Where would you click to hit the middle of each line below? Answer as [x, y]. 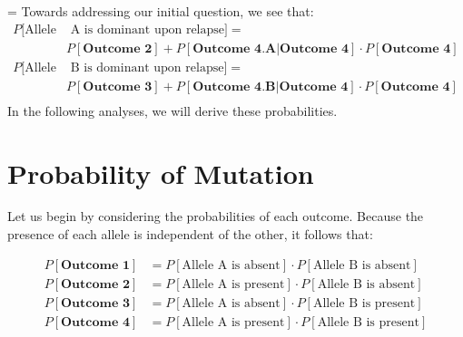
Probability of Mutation [161, 173]
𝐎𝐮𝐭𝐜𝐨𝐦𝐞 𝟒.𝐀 [235, 48]
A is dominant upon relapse [148, 29]
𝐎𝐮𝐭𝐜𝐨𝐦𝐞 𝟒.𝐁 [234, 87]
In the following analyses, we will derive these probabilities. [172, 110]
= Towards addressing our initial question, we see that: [161, 11]
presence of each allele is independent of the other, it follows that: [190, 234]
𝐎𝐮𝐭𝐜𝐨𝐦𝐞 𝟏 [96, 265]
